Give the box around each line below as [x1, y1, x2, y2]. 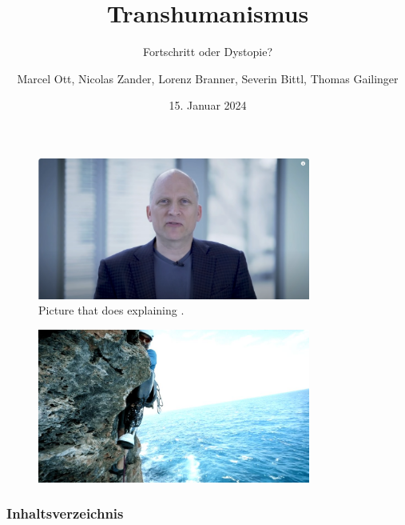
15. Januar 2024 [169, 97, 247, 114]
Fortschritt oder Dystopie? [142, 43, 273, 60]
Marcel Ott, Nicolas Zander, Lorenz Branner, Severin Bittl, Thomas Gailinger [17, 70, 399, 86]
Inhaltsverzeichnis [6, 503, 124, 523]
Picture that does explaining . [38, 302, 185, 319]
